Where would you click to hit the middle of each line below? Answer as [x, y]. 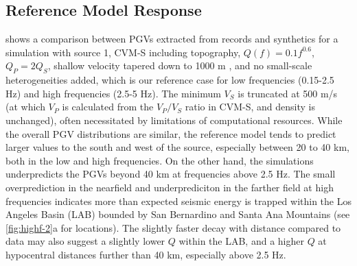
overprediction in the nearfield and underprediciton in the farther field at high [170, 187]
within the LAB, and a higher [241, 241]
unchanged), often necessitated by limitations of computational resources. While [174, 120]
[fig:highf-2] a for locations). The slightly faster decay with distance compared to [173, 227]
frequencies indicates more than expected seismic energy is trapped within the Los [178, 201]
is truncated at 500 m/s [288, 93]
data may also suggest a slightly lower [85, 241]
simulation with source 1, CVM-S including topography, [123, 52]
